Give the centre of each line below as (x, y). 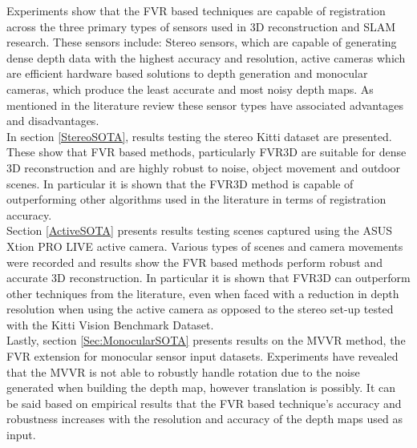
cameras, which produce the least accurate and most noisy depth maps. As (190, 89)
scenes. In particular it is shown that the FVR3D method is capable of (180, 183)
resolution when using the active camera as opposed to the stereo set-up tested (200, 309)
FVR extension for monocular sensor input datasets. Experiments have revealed (202, 356)
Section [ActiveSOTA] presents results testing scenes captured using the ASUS (199, 230)
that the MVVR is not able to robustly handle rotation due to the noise (183, 371)
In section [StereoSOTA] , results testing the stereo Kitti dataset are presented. (199, 136)
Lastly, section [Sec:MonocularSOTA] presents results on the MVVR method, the (206, 340)
